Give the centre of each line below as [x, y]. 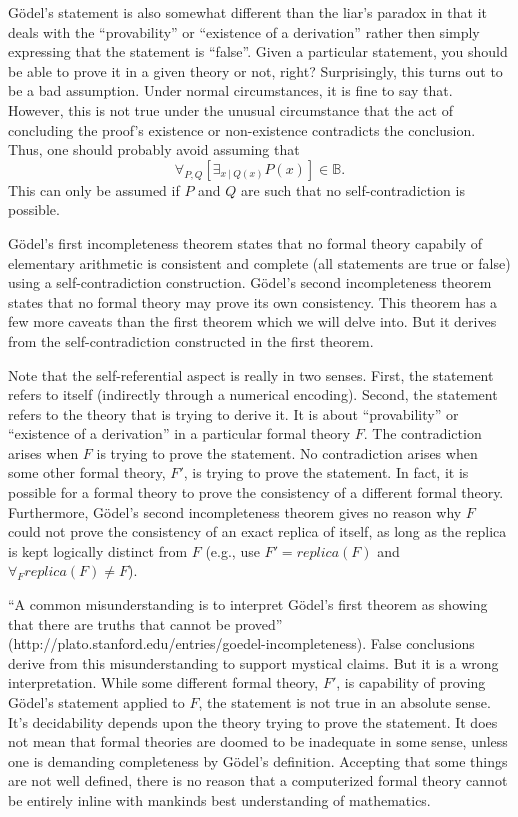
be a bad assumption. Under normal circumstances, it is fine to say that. [230, 90]
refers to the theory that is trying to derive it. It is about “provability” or [233, 413]
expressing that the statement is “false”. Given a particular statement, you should [258, 51]
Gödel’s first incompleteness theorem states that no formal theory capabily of [245, 242]
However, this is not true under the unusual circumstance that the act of [230, 109]
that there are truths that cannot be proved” [145, 623]
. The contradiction [422, 433]
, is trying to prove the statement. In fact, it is [326, 472]
